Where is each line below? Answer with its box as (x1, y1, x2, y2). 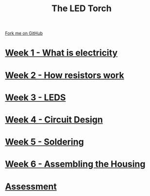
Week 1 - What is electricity (5, 47, 118, 58)
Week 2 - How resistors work (5, 70, 124, 81)
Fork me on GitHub (5, 30, 43, 36)
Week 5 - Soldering (5, 137, 84, 147)
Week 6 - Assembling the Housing (5, 159, 146, 170)
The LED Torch (51, 3, 112, 14)
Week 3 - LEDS (5, 92, 66, 103)
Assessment (5, 181, 57, 192)
